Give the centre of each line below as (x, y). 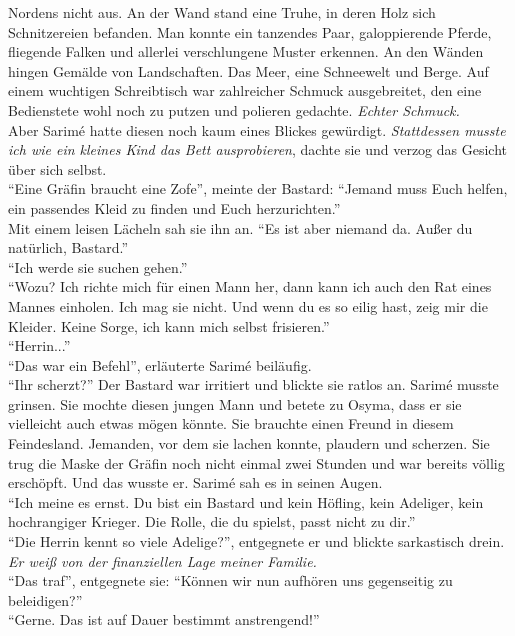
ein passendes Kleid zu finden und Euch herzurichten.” (174, 207)
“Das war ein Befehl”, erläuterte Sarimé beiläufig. (160, 364)
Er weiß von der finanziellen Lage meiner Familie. (162, 560)
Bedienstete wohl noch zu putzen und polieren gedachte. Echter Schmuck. (234, 109)
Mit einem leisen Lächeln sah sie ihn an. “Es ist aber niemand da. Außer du (240, 227)
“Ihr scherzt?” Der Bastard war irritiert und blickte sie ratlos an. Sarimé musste (253, 384)
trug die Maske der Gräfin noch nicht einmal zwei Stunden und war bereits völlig (256, 462)
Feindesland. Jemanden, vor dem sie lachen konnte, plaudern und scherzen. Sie (249, 443)
